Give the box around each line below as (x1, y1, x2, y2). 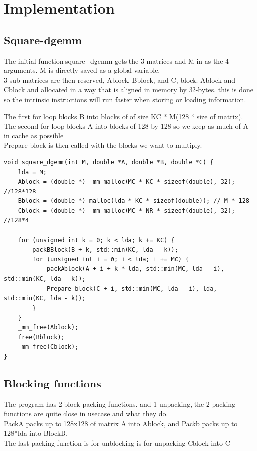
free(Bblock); (18, 333, 64, 341)
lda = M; (18, 168, 47, 176)
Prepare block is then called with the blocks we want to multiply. (4, 140, 202, 150)
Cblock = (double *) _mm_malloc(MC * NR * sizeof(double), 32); (18, 207, 235, 214)
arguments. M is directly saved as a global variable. (4, 65, 160, 75)
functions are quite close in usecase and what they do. (4, 408, 168, 419)
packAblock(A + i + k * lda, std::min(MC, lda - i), (46, 265, 224, 273)
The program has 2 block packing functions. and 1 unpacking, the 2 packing (4, 398, 236, 409)
